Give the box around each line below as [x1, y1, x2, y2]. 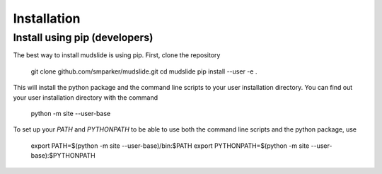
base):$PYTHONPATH [30, 151, 95, 160]
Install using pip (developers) [13, 31, 154, 44]
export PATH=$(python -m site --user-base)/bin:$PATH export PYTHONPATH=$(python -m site [30, 141, 310, 150]
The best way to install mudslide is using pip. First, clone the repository [13, 51, 221, 59]
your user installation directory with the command [13, 93, 158, 102]
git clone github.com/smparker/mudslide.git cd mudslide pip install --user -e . [30, 67, 257, 76]
